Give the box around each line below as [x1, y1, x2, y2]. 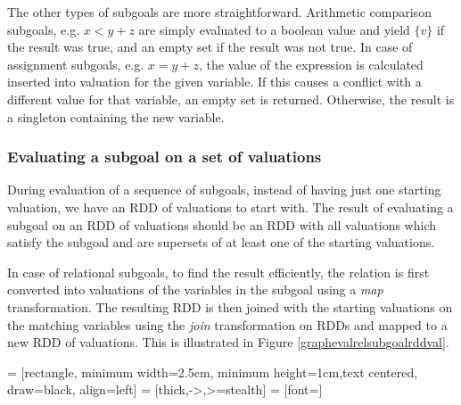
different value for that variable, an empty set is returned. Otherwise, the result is [7, 89, 455, 108]
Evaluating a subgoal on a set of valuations [7, 145, 322, 168]
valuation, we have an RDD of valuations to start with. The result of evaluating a [7, 197, 454, 216]
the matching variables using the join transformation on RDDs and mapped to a [7, 315, 448, 334]
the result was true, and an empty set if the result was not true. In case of [7, 37, 413, 56]
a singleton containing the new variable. [7, 107, 225, 126]
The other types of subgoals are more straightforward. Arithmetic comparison [7, 3, 432, 21]
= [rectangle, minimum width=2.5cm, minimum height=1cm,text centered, [7, 362, 418, 381]
